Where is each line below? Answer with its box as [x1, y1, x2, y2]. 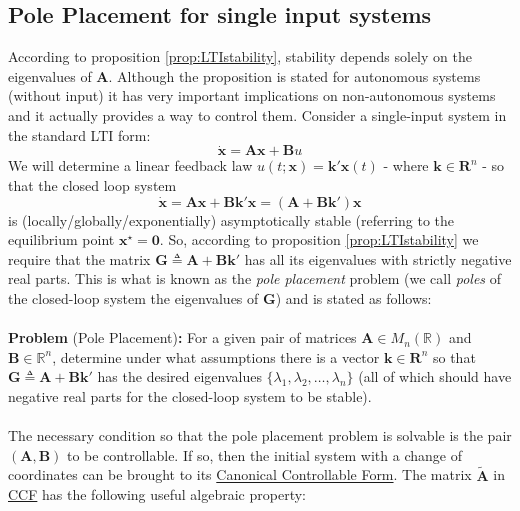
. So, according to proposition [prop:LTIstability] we [159, 229, 479, 250]
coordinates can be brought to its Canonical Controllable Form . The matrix [8, 464, 472, 485]
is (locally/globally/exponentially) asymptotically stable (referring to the [8, 209, 455, 230]
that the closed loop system [8, 174, 177, 195]
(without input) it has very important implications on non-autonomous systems [8, 85, 496, 106]
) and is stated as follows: [275, 287, 432, 308]
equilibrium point [8, 229, 115, 250]
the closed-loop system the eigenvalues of [8, 287, 259, 308]
